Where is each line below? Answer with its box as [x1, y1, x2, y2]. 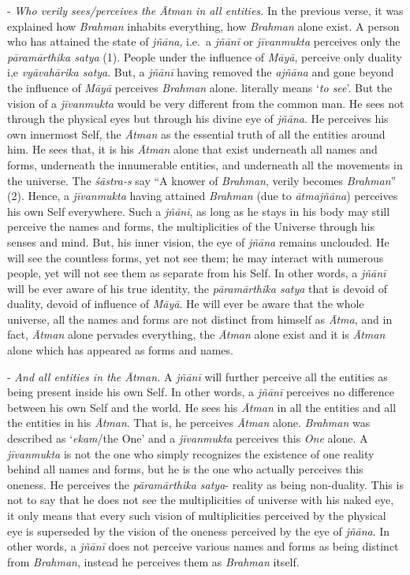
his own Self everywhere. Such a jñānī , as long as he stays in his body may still [7, 202, 390, 219]
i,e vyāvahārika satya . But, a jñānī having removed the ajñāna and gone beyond [7, 64, 394, 80]
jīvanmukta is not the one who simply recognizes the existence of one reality [7, 445, 375, 462]
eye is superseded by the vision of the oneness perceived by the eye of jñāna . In [7, 522, 390, 539]
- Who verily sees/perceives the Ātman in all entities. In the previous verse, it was [7, 2, 404, 18]
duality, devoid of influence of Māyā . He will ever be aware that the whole [7, 295, 364, 312]
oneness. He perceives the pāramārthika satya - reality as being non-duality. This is [7, 476, 404, 492]
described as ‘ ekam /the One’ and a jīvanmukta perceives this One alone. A [7, 430, 368, 447]
